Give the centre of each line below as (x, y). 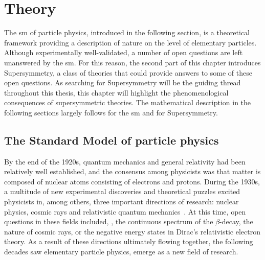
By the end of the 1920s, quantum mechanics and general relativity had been (125, 161)
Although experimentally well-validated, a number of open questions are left (124, 52)
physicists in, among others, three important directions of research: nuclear (122, 202)
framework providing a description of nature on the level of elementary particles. (130, 42)
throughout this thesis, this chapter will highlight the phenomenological (116, 92)
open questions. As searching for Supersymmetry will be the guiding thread (123, 82)
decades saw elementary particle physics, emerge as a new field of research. (121, 252)
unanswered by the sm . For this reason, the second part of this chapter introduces (132, 62)
